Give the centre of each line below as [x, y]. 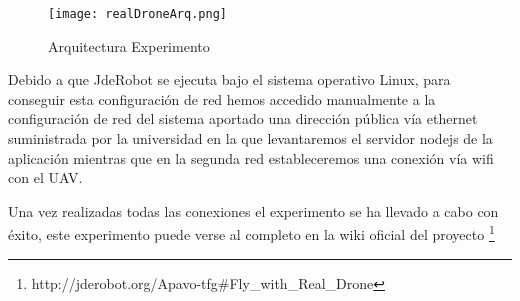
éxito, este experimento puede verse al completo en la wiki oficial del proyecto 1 [251, 233]
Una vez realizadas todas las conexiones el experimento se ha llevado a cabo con [253, 210]
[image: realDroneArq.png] [137, 14]
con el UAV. [45, 177]
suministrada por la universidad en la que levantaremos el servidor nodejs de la [250, 138]
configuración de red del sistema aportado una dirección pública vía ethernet [243, 118]
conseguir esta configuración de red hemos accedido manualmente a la [222, 98]
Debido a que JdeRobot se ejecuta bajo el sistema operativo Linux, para [229, 79]
